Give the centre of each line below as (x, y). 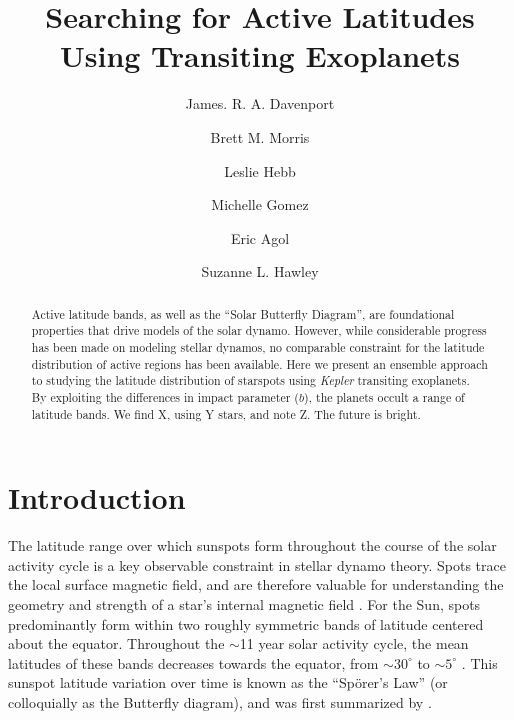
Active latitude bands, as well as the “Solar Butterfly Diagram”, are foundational (243, 313)
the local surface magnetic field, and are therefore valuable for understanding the (256, 584)
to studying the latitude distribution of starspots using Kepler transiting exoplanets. (250, 380)
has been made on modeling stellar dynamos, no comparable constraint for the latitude (258, 346)
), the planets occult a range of (384, 396)
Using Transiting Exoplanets (260, 55)
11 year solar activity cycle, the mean (354, 643)
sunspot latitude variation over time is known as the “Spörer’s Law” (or (228, 682)
